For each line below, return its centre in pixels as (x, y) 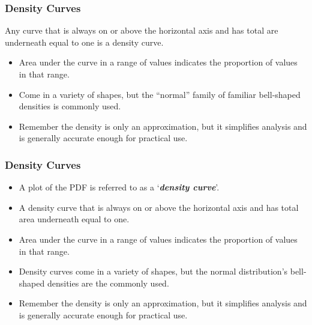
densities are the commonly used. (108, 283)
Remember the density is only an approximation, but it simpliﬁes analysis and (163, 126)
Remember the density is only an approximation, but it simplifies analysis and (163, 303)
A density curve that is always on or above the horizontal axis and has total (159, 207)
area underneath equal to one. (74, 219)
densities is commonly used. (70, 106)
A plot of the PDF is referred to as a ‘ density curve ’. (119, 187)
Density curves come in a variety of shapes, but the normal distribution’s (153, 271)
